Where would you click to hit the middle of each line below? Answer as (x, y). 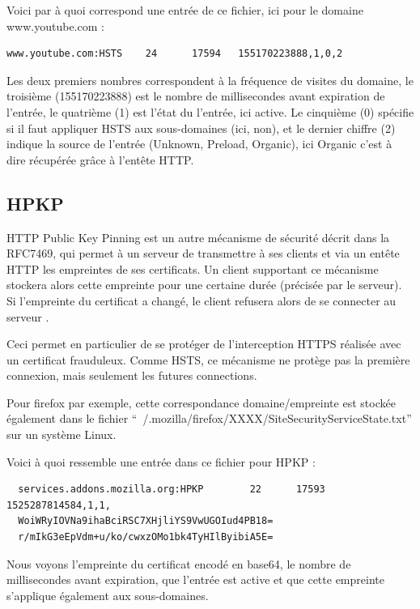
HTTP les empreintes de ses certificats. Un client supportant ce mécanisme (193, 268)
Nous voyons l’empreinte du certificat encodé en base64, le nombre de (179, 563)
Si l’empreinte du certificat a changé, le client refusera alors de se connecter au (202, 300)
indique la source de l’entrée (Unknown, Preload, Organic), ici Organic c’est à (199, 144)
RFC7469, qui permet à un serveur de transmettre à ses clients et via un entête (203, 253)
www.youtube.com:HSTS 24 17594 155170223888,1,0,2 (175, 54)
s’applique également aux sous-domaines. (108, 595)
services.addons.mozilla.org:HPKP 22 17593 (172, 490)
